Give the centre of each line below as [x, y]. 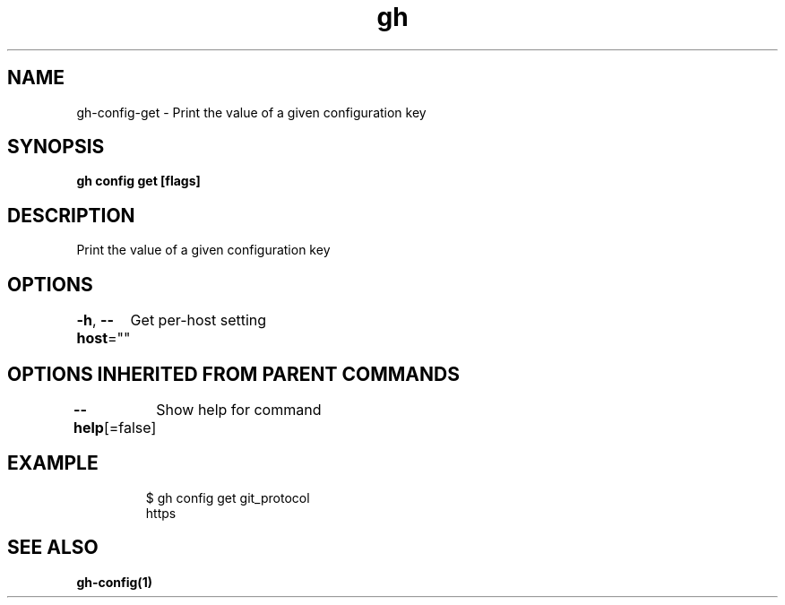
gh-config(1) [114, 582]
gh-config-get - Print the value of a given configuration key [251, 112]
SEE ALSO [53, 548]
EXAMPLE [53, 463]
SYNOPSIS [56, 147]
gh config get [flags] [138, 181]
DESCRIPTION [71, 215]
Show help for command [239, 409]
